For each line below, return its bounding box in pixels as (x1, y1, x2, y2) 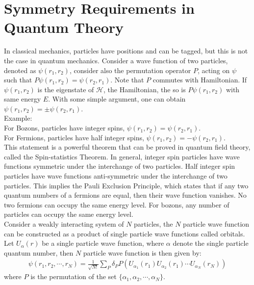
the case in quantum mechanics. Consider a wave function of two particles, (4, 55, 228, 65)
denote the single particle (173, 238, 249, 248)
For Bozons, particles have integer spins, (4, 123, 125, 133)
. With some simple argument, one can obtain (48, 94, 186, 104)
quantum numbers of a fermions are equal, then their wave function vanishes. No (4, 190, 247, 200)
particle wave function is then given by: (83, 247, 202, 258)
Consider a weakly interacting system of (4, 219, 124, 229)
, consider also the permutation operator (69, 65, 191, 75)
